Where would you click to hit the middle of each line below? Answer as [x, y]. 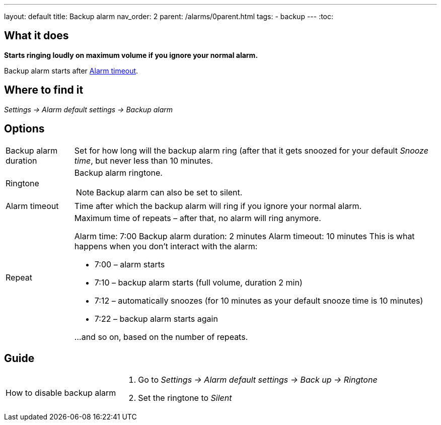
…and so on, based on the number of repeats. [161, 337]
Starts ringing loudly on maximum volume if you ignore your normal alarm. [131, 55]
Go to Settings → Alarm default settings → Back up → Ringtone [258, 380]
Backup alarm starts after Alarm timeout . [71, 70]
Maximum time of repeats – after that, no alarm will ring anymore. [198, 218]
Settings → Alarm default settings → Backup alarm [88, 109]
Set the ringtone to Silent [185, 398]
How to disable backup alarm [61, 393]
